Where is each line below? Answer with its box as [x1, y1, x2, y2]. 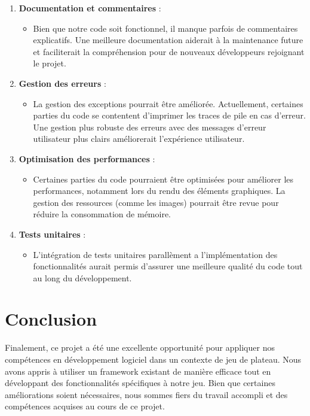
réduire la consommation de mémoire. [33, 208, 171, 220]
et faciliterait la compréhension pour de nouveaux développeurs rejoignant [33, 45, 305, 57]
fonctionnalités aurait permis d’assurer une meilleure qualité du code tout [33, 260, 303, 272]
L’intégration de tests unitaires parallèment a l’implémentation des [33, 248, 278, 260]
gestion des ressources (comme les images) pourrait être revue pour [33, 196, 279, 208]
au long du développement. [33, 271, 132, 284]
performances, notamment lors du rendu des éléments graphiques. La [33, 184, 286, 197]
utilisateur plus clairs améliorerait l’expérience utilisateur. [33, 132, 245, 145]
